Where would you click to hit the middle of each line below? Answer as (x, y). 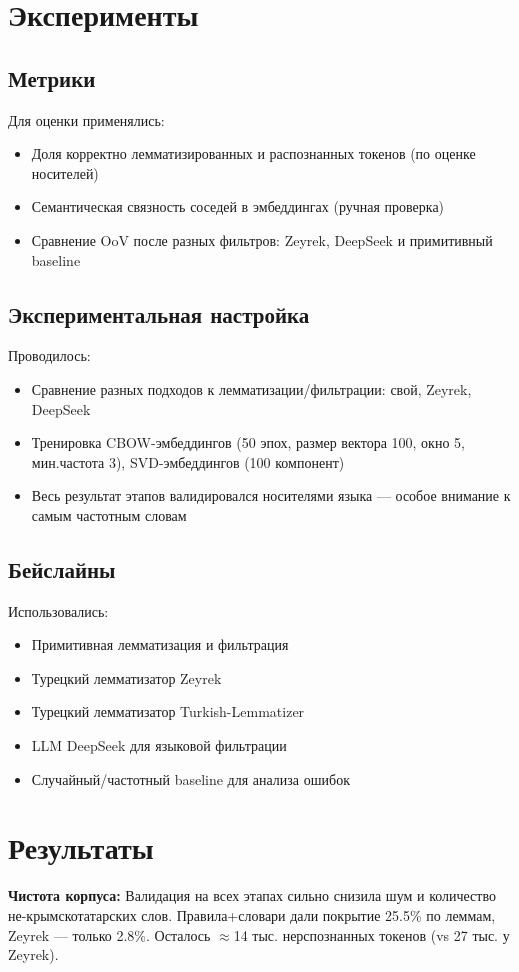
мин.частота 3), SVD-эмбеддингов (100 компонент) (188, 461)
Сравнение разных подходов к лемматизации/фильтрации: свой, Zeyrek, (251, 388)
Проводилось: (49, 355)
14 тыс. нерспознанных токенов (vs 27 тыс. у (371, 934)
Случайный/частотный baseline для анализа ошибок (190, 778)
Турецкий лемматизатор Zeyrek (126, 677)
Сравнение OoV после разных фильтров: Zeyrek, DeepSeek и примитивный (262, 239)
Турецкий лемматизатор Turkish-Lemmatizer (168, 711)
